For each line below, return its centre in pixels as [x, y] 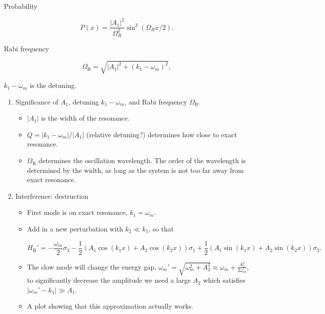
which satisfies [224, 280]
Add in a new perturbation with [75, 229]
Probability [21, 6]
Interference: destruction [52, 196]
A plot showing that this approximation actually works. [110, 306]
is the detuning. [53, 85]
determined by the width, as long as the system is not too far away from [135, 170]
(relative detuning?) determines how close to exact [162, 134]
